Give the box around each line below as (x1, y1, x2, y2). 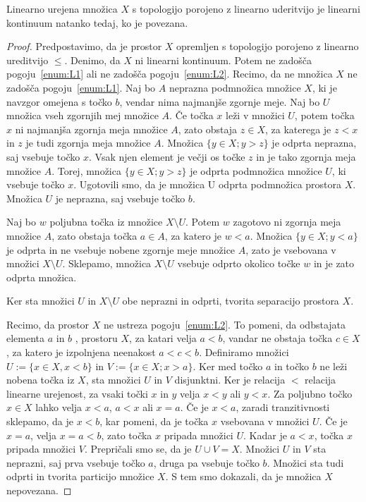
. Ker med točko (193, 358, 263, 373)
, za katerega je (264, 121, 331, 136)
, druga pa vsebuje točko (153, 455, 260, 470)
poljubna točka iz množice (49, 214, 163, 229)
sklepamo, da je (6, 414, 73, 429)
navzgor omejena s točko (6, 94, 112, 109)
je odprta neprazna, (272, 135, 357, 150)
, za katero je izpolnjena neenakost (6, 345, 156, 360)
